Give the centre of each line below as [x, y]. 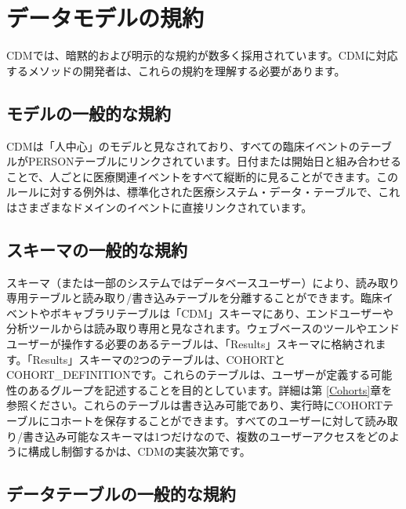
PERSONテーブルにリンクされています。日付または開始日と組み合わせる [214, 161]
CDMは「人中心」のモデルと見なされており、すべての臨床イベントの [183, 145]
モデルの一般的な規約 [89, 113]
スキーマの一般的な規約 [97, 249]
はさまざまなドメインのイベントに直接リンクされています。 [159, 207]
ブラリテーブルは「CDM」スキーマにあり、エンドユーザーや [238, 313]
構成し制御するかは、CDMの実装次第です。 [139, 451]
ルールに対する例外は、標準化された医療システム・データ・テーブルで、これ [203, 192]
